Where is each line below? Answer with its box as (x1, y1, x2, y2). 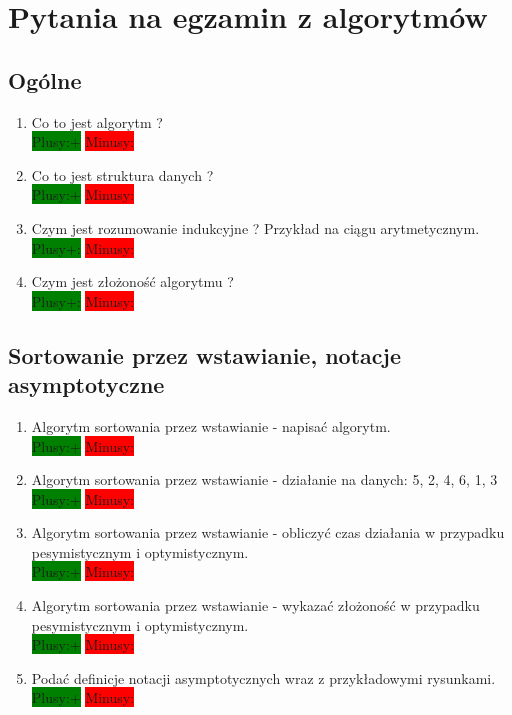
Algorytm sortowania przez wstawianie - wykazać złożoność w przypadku (31, 595, 480, 616)
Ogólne (8, 64, 82, 95)
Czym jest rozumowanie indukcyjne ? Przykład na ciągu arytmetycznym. (31, 217, 480, 238)
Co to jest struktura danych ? (31, 164, 214, 185)
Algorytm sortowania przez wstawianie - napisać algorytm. (31, 415, 391, 436)
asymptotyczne (8, 369, 165, 400)
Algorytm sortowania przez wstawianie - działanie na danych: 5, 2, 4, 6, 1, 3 (31, 469, 498, 490)
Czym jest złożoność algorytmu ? (31, 271, 234, 292)
